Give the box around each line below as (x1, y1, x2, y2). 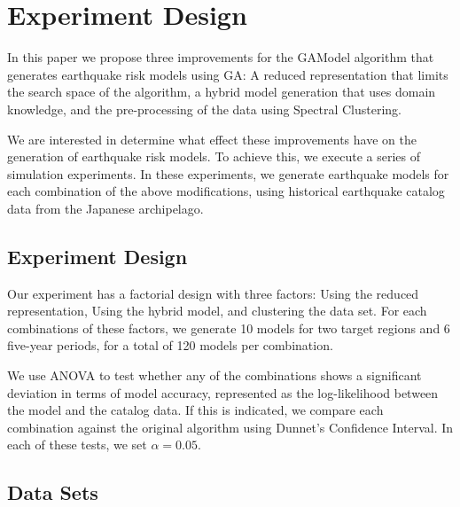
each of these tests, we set (7, 435, 147, 454)
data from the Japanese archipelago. (7, 199, 204, 217)
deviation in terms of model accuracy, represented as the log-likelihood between (7, 383, 439, 402)
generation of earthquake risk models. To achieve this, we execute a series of (7, 147, 420, 166)
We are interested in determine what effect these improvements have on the (7, 129, 417, 148)
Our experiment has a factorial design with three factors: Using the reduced (7, 284, 419, 302)
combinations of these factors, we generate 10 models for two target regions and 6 (7, 318, 450, 337)
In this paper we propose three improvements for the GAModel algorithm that (7, 48, 434, 66)
